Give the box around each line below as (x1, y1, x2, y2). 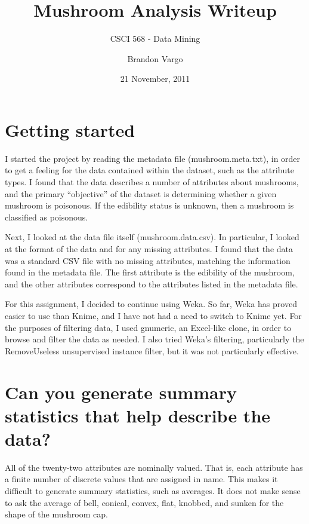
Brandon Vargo (127, 52, 183, 65)
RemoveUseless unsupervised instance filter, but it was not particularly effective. (5, 344, 299, 357)
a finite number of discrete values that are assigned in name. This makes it (5, 473, 278, 485)
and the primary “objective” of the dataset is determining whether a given (5, 187, 277, 200)
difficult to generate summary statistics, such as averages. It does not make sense (5, 485, 301, 497)
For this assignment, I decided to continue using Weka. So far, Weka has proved (5, 298, 297, 310)
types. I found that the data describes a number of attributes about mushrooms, (5, 176, 299, 188)
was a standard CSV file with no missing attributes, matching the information (5, 254, 291, 266)
